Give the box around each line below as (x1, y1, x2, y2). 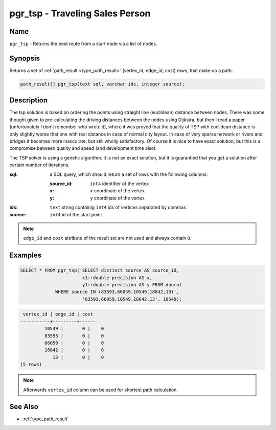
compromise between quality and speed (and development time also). (9, 145, 157, 151)
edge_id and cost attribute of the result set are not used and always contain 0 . (23, 235, 192, 241)
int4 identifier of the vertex (90, 180, 149, 187)
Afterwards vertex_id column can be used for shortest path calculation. (23, 387, 178, 393)
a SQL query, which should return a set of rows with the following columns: (50, 171, 208, 177)
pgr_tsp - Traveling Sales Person (9, 8, 151, 19)
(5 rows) (20, 361, 42, 368)
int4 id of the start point (50, 211, 102, 217)
